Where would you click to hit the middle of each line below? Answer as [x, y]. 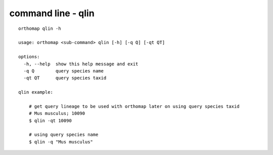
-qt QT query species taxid [65, 78]
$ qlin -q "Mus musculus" [61, 142]
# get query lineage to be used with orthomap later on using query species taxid [134, 106]
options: [29, 57]
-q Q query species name [63, 71]
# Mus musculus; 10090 [57, 113]
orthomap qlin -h [40, 28]
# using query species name [63, 135]
